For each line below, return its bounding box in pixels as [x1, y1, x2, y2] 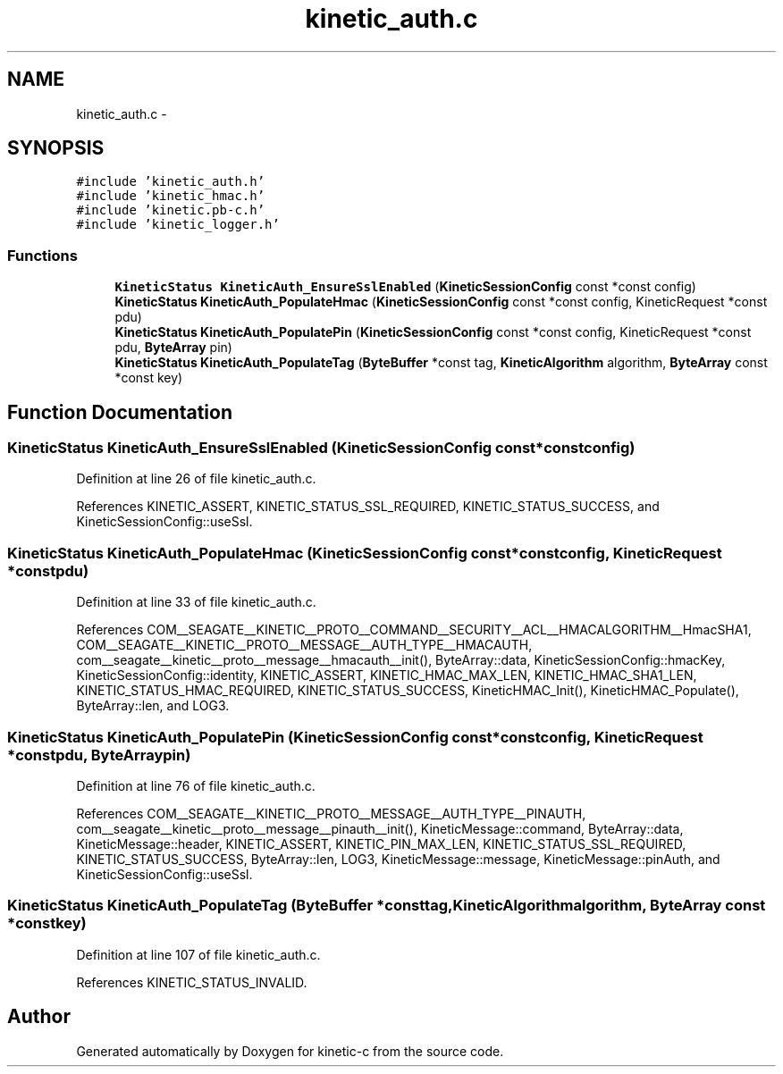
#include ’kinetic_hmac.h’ [76, 189, 265, 204]
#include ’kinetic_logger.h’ [76, 217, 280, 232]
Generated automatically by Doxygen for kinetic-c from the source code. [76, 1043, 504, 1059]
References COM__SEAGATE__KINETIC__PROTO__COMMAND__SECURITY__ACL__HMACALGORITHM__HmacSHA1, [76, 622, 752, 638]
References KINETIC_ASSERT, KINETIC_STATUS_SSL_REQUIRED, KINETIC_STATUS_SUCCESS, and [76, 499, 660, 515]
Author [7, 1005, 71, 1028]
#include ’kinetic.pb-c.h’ [76, 203, 265, 218]
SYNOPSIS [7, 137, 105, 160]
